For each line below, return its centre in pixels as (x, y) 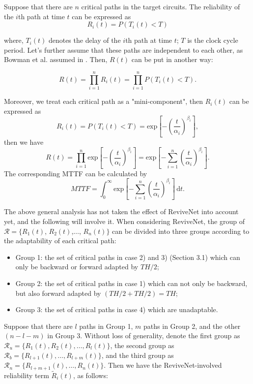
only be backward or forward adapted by (77, 267)
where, (14, 40)
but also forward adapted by (58, 293)
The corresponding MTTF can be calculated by (76, 173)
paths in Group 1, (106, 326)
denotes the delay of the (84, 40)
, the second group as (142, 345)
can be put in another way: (172, 59)
